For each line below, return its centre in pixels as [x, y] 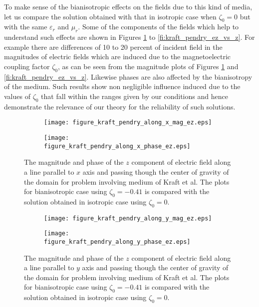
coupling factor [27, 66]
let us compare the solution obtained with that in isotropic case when [110, 16]
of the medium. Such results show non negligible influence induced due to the [122, 86]
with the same [26, 27]
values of [17, 96]
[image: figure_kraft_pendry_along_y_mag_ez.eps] [128, 218]
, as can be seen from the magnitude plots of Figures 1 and [148, 66]
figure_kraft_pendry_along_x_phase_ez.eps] [117, 146]
